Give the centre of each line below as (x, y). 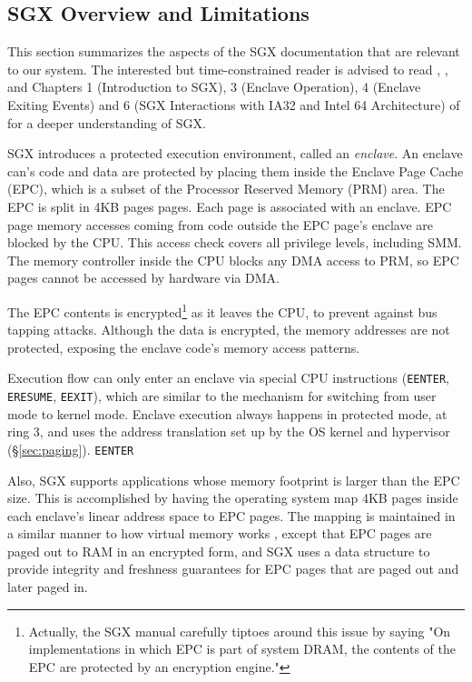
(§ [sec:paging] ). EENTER (71, 449)
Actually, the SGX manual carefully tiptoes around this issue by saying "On (240, 631)
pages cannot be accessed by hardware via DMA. (143, 278)
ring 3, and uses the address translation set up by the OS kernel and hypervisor (229, 431)
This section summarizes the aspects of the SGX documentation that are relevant (234, 51)
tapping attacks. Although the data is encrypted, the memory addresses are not (229, 330)
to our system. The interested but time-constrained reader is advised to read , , (228, 69)
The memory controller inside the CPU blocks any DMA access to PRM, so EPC (233, 260)
